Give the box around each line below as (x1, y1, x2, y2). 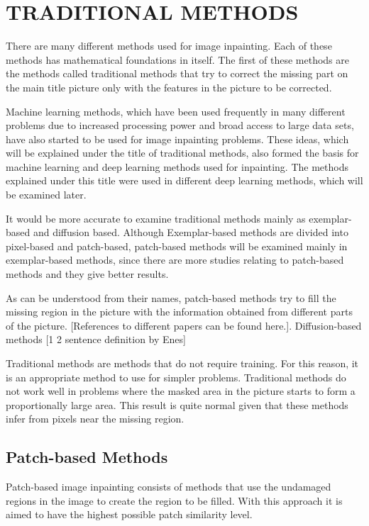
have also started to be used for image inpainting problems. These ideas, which (6, 131, 349, 146)
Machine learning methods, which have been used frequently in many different (6, 103, 346, 118)
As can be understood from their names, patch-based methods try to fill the (6, 290, 336, 305)
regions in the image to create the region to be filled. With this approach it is (6, 493, 343, 508)
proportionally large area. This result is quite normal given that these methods (6, 397, 348, 412)
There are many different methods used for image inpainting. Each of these (6, 38, 332, 53)
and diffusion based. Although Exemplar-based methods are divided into (33, 225, 348, 240)
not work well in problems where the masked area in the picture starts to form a (6, 384, 356, 398)
